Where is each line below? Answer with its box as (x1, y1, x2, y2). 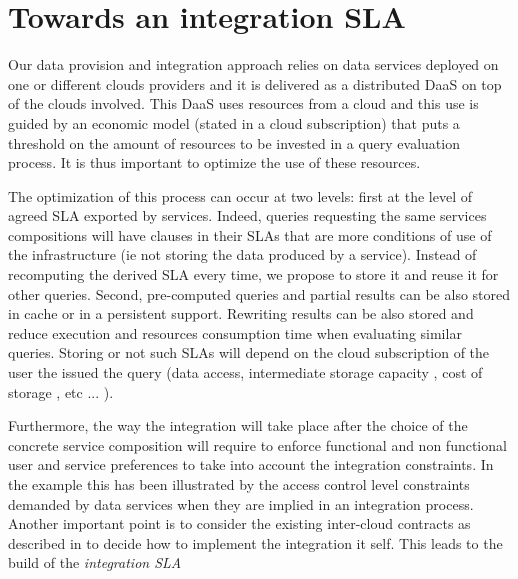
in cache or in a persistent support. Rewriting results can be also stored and (8, 303, 474, 324)
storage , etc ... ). (8, 381, 114, 402)
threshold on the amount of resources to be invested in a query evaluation (8, 132, 460, 153)
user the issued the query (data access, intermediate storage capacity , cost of (8, 362, 483, 383)
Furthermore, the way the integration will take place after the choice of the (8, 415, 468, 436)
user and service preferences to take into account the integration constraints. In (8, 454, 494, 475)
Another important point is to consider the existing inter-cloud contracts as (8, 513, 471, 534)
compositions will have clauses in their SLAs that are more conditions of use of (8, 224, 492, 245)
